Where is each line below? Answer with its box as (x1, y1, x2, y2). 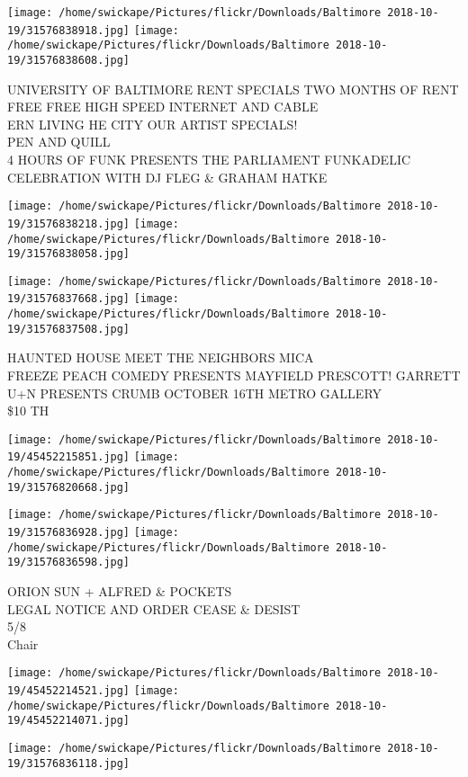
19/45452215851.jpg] (7, 451, 130, 464)
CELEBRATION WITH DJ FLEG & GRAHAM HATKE (7, 167, 328, 186)
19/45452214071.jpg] (7, 714, 130, 728)
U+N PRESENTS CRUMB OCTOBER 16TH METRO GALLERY (7, 383, 382, 402)
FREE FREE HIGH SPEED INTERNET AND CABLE (7, 97, 319, 116)
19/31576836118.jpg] (7, 756, 130, 770)
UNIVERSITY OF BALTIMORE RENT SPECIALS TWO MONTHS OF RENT (7, 79, 459, 98)
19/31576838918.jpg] (7, 23, 130, 37)
